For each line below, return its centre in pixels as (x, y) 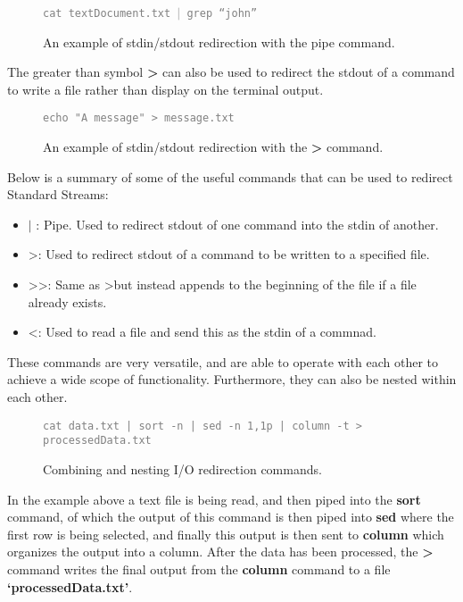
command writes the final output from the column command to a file (199, 569)
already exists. (67, 301)
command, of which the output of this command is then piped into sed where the (231, 517)
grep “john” (222, 13)
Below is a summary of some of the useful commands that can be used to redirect (230, 176)
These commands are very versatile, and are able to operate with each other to (223, 361)
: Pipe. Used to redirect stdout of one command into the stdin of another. (237, 224)
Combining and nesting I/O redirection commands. (182, 468)
